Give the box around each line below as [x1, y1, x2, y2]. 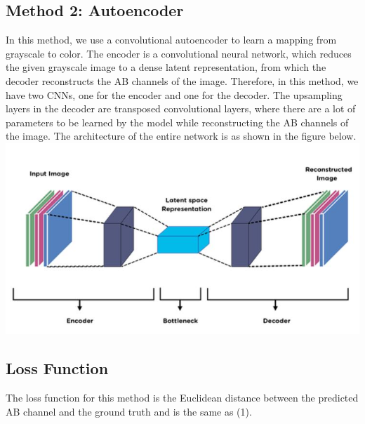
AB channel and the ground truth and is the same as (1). [6, 404, 252, 418]
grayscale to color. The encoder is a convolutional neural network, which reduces [6, 46, 352, 60]
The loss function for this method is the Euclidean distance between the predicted [6, 390, 359, 405]
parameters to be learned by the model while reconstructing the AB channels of [6, 114, 349, 129]
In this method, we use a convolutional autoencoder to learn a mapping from [6, 32, 337, 47]
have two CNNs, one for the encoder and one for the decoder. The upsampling [6, 87, 343, 102]
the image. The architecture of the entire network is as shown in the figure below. [6, 128, 357, 143]
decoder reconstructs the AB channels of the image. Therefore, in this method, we [6, 73, 359, 88]
